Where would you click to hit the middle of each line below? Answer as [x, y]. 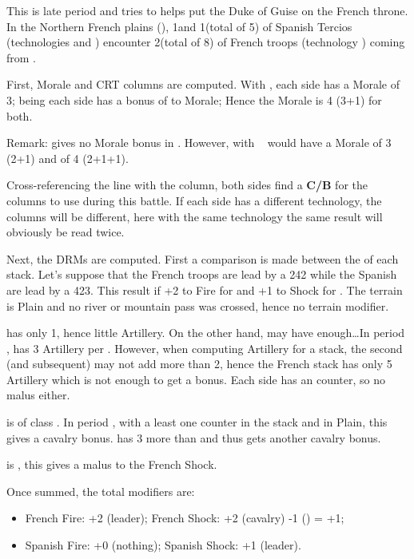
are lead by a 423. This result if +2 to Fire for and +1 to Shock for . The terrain [205, 289]
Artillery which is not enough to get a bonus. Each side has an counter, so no [196, 379]
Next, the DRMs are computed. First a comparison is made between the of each [203, 258]
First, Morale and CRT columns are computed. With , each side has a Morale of [203, 84]
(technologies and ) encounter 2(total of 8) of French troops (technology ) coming [206, 42]
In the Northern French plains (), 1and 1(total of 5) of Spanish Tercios [179, 26]
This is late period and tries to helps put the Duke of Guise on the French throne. [207, 10]
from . [21, 57]
